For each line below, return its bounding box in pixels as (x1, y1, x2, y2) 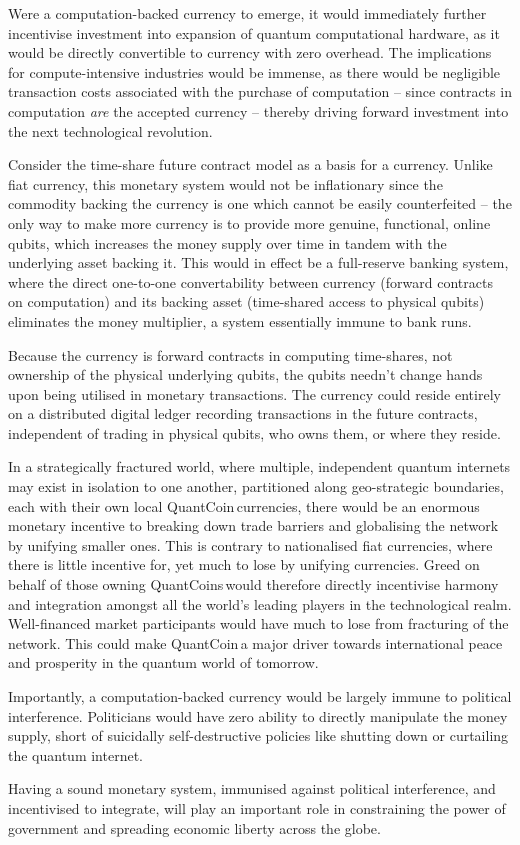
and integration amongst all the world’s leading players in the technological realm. (8, 593, 512, 614)
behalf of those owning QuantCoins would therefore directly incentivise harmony (8, 574, 499, 595)
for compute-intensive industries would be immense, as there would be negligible (8, 61, 501, 82)
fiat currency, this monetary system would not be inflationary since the (8, 173, 443, 194)
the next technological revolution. (8, 120, 213, 141)
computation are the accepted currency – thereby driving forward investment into (8, 100, 509, 121)
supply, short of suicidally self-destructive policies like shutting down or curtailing (8, 725, 509, 746)
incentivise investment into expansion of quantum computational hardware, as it (8, 22, 500, 43)
